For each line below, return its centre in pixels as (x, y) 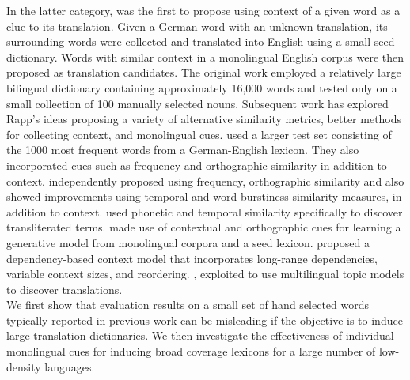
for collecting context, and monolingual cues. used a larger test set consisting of (199, 134)
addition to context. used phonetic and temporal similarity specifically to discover (205, 211)
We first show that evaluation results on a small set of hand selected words (188, 305)
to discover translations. (65, 289)
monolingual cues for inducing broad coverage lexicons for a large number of (191, 351)
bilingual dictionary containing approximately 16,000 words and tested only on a (202, 87)
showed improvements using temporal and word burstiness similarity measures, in (204, 196)
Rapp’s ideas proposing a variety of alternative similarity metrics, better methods (204, 119)
